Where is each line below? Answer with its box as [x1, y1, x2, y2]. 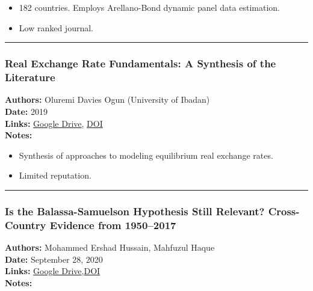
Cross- [268, 203, 300, 218]
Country [5, 217, 46, 232]
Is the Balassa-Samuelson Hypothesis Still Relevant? [5, 203, 265, 218]
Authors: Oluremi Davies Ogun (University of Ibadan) [5, 93, 210, 106]
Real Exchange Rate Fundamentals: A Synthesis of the [5, 56, 276, 71]
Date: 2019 [5, 105, 48, 117]
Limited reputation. [19, 169, 91, 182]
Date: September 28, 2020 [5, 253, 103, 265]
